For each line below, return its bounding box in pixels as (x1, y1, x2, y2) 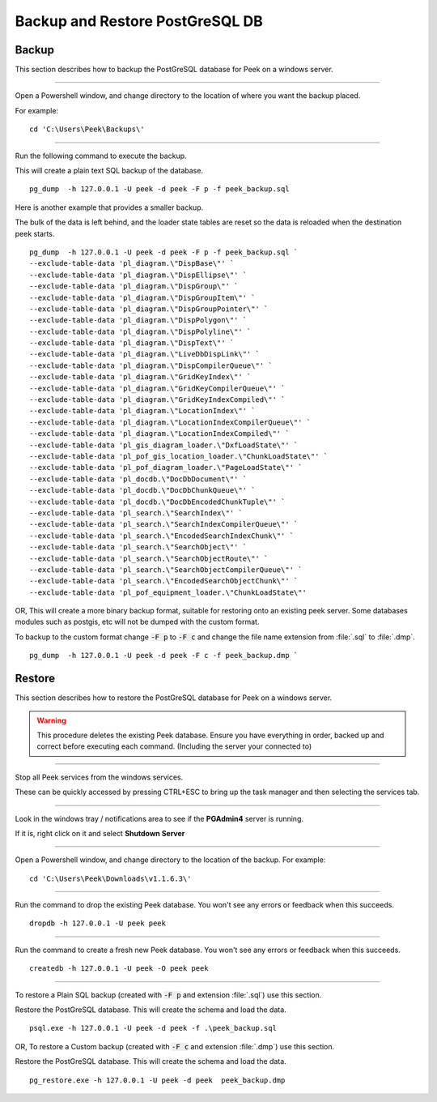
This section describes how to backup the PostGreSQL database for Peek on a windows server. (15, 65, 333, 75)
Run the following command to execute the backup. (15, 151, 187, 160)
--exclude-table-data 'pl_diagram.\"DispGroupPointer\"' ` (29, 304, 269, 314)
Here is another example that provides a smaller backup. (15, 203, 204, 212)
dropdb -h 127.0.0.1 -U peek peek (29, 919, 166, 928)
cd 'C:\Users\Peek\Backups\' (29, 125, 145, 134)
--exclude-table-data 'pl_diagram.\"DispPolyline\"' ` (29, 327, 252, 336)
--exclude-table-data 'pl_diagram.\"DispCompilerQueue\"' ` (29, 361, 273, 370)
